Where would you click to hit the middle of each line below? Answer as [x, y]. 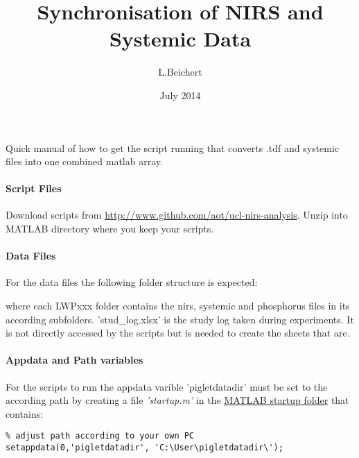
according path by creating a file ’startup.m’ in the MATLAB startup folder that [177, 400]
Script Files [34, 188]
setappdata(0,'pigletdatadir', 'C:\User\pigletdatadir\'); [145, 448]
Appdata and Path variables [75, 360]
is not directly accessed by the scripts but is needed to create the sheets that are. [178, 333]
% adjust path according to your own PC [100, 436]
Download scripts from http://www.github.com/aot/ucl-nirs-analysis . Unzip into [177, 215]
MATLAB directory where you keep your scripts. [110, 229]
